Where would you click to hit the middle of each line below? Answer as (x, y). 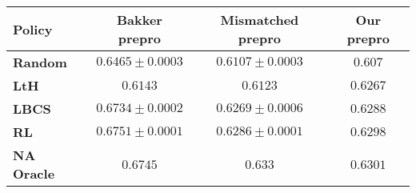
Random (40, 62)
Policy (33, 29)
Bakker (139, 20)
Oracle (34, 173)
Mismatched (260, 20)
